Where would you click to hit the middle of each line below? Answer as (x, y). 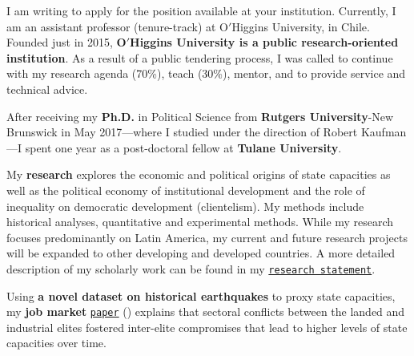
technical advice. (47, 89)
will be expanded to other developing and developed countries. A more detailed (201, 253)
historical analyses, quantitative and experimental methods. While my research (200, 222)
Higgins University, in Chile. (301, 26)
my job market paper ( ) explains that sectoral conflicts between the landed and (206, 311)
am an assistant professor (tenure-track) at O (118, 26)
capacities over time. (56, 343)
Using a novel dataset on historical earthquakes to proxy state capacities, (201, 295)
